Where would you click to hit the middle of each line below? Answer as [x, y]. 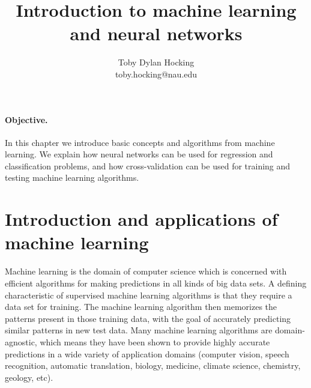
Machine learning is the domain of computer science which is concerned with [146, 271]
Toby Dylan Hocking [156, 62]
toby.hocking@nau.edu [156, 74]
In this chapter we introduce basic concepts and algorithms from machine [140, 142]
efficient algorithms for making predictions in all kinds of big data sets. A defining [156, 283]
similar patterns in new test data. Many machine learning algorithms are [139, 330]
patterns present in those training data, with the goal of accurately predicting [148, 318]
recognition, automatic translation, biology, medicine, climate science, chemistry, [153, 365]
